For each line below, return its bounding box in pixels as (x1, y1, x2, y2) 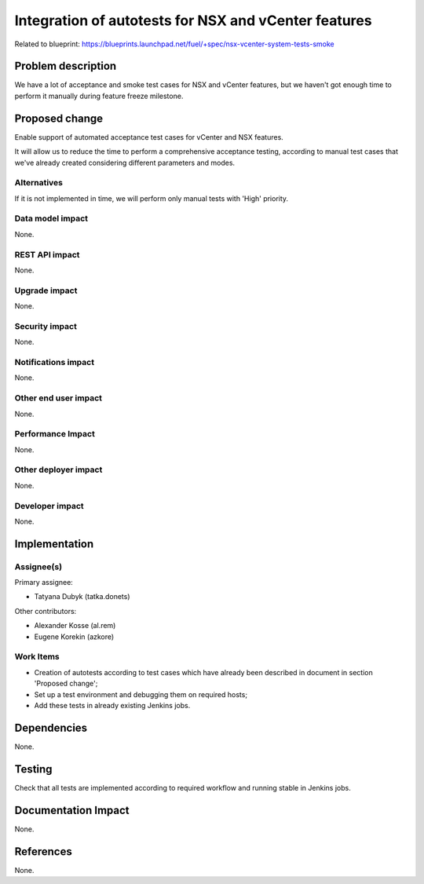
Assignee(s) (14, 561, 63, 572)
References (14, 845, 72, 858)
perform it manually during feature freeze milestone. (14, 91, 184, 100)
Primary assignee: (14, 578, 74, 587)
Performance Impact (14, 429, 96, 440)
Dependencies (14, 721, 88, 734)
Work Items (14, 652, 60, 663)
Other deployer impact (14, 464, 103, 475)
